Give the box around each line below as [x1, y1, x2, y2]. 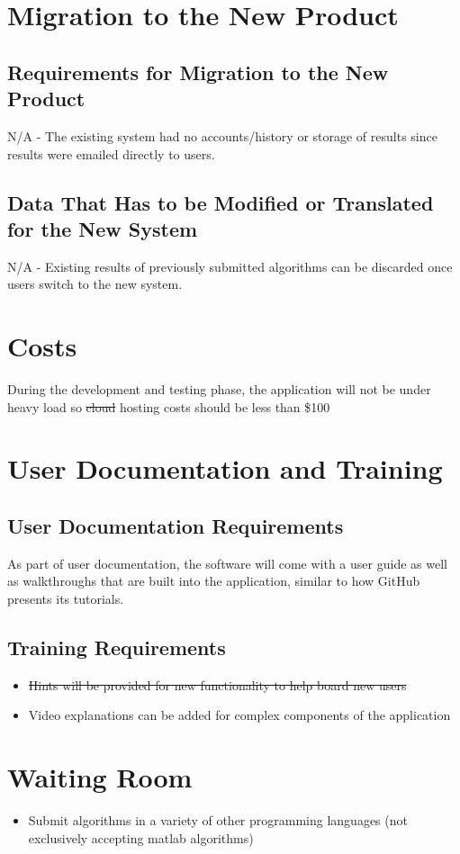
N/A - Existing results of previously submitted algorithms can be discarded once [7, 256, 453, 275]
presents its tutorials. [7, 589, 124, 608]
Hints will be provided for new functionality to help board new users [28, 675, 407, 694]
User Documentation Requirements [7, 512, 344, 540]
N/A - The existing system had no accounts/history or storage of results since [7, 126, 437, 145]
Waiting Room [7, 759, 193, 796]
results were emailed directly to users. [7, 144, 215, 163]
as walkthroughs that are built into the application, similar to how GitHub [7, 571, 420, 590]
